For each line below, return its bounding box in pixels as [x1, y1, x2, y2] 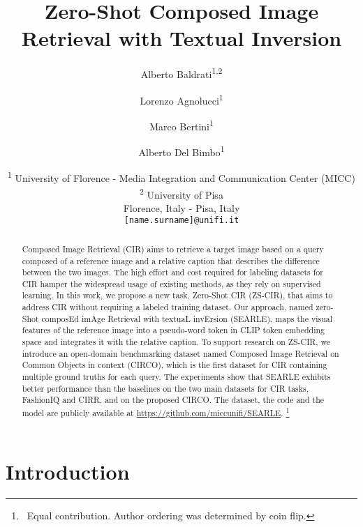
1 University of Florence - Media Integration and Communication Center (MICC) [8, 169, 355, 185]
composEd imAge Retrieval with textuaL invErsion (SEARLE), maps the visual [41, 312, 333, 324]
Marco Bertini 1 [149, 116, 214, 133]
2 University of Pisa [140, 185, 223, 201]
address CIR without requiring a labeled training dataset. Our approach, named [22, 301, 313, 313]
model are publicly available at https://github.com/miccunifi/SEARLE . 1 [22, 405, 290, 419]
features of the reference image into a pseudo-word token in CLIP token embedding [22, 324, 325, 336]
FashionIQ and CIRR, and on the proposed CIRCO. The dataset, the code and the [22, 394, 325, 406]
